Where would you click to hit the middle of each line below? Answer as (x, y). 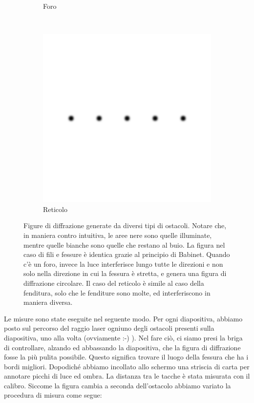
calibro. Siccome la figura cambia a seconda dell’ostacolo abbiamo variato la (117, 385)
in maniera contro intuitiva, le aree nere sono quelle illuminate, (118, 235)
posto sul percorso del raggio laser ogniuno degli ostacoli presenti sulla (109, 328)
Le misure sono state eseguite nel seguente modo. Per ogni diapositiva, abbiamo (123, 318)
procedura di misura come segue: (53, 395)
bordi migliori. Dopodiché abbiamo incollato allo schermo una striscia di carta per (127, 366)
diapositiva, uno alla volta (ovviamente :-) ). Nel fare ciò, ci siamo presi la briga (123, 337)
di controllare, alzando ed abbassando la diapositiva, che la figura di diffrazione (122, 347)
